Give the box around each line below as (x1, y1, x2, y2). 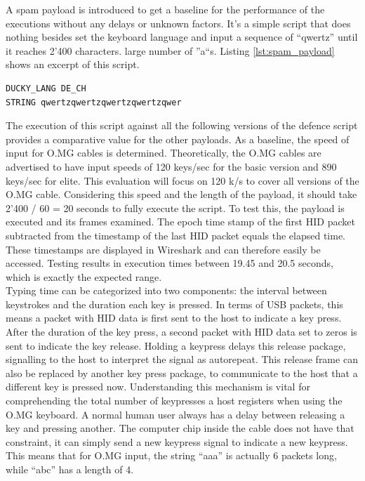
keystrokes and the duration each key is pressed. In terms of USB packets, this (6, 296, 343, 311)
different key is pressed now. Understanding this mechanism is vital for (6, 379, 310, 394)
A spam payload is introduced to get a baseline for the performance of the (6, 2, 325, 16)
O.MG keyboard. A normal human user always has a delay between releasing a (6, 407, 345, 421)
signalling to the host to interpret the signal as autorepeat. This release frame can (6, 352, 358, 367)
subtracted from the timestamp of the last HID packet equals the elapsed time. (6, 228, 345, 242)
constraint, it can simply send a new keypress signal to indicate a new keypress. (6, 434, 348, 449)
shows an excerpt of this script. (6, 57, 140, 72)
